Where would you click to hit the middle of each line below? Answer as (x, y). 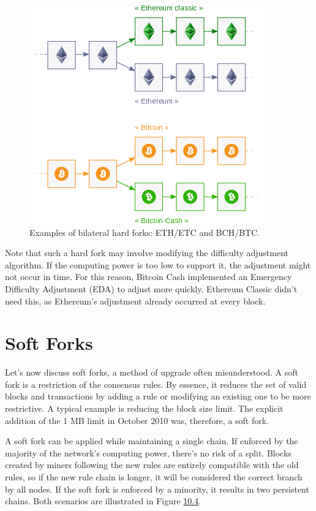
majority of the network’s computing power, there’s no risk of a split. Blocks (148, 452)
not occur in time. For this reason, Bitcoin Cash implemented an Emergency (149, 277)
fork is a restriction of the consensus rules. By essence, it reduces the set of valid (156, 384)
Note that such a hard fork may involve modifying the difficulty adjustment (147, 253)
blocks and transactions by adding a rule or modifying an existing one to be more (158, 396)
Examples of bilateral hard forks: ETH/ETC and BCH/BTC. (145, 232)
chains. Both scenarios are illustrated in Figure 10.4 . (103, 501)
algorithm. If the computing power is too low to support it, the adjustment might (158, 264)
